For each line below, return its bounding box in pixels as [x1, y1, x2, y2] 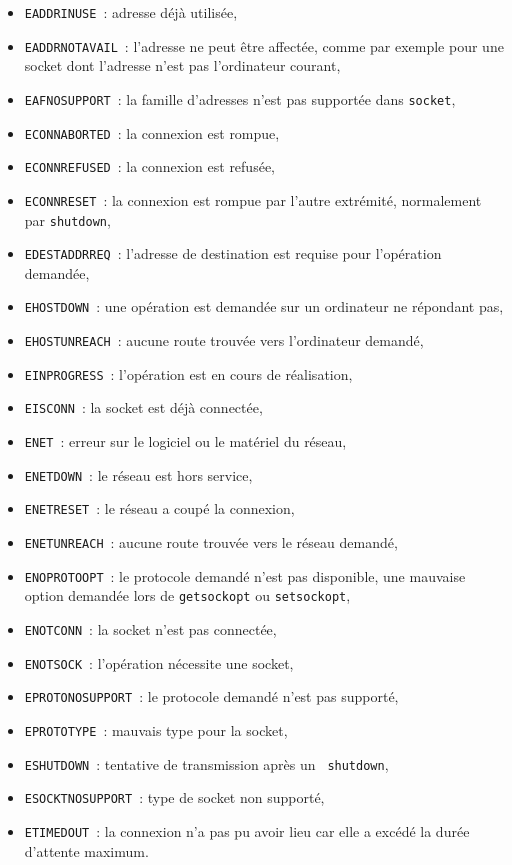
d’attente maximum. [24, 840, 149, 861]
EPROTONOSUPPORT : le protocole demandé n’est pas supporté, [24, 686, 399, 707]
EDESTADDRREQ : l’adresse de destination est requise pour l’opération [24, 243, 442, 264]
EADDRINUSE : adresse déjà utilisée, [24, 2, 238, 22]
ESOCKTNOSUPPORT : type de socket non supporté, [24, 787, 325, 808]
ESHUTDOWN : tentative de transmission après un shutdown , [24, 753, 389, 774]
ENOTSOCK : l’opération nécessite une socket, [24, 652, 294, 673]
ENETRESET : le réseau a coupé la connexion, [24, 498, 295, 519]
